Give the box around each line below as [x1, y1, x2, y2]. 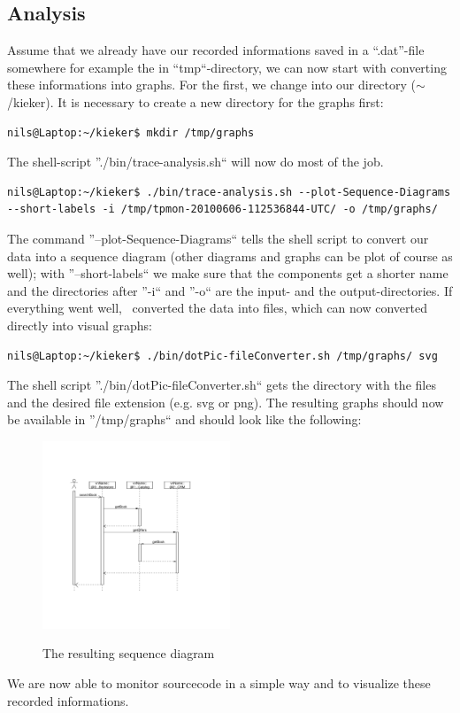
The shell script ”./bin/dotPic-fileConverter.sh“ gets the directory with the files [7, 376, 436, 394]
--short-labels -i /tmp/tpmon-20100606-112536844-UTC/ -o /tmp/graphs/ [7, 203, 438, 216]
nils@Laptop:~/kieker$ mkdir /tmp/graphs [7, 126, 255, 139]
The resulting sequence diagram [42, 644, 215, 663]
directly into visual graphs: [7, 315, 152, 334]
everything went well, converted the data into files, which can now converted [7, 298, 427, 317]
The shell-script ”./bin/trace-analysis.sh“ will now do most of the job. [7, 152, 384, 171]
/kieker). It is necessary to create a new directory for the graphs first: [7, 92, 384, 111]
